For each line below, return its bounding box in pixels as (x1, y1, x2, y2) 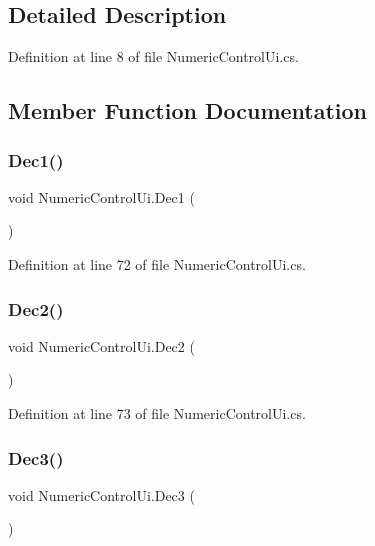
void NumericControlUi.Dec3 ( (8, 484, 195, 505)
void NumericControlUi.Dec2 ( (8, 335, 195, 356)
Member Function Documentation (8, 95, 368, 126)
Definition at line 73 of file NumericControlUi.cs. (8, 402, 306, 423)
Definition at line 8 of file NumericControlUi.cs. (8, 46, 299, 67)
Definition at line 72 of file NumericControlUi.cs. (8, 253, 306, 274)
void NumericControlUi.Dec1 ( (8, 186, 195, 207)
